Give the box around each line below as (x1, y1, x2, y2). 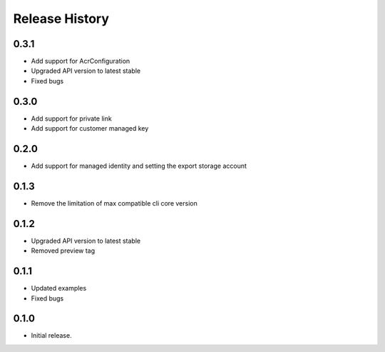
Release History (13, 11, 110, 26)
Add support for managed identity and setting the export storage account (31, 161, 247, 171)
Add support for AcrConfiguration (31, 57, 130, 66)
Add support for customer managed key (31, 124, 149, 133)
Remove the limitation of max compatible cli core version (31, 198, 197, 207)
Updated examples (31, 284, 87, 293)
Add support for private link (31, 114, 112, 123)
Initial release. (31, 331, 72, 340)
